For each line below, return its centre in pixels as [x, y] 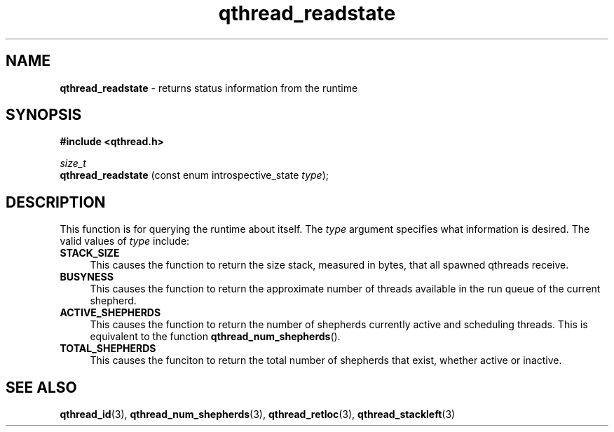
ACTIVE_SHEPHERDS [110, 313]
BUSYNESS [87, 277]
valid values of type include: [125, 241]
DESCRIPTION [56, 202]
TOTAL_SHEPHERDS [108, 349]
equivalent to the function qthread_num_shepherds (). [215, 337]
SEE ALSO [41, 387]
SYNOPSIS [44, 115]
